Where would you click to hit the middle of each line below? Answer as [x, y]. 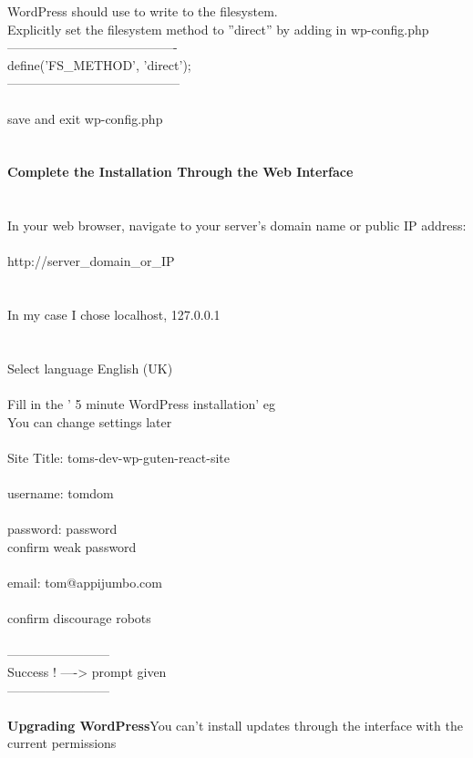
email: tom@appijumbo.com [85, 582]
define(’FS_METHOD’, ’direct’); [99, 64]
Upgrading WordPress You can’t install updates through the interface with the [235, 725]
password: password [62, 529]
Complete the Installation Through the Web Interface [180, 172]
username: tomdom [61, 493]
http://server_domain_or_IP [91, 261]
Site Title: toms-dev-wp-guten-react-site [118, 457]
